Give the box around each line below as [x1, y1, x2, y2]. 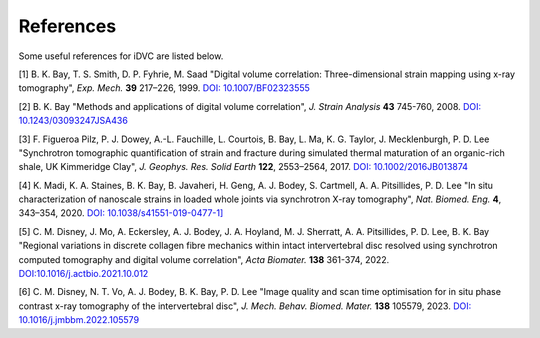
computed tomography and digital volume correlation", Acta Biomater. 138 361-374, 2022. [18, 253, 390, 265]
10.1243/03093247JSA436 [18, 115, 129, 127]
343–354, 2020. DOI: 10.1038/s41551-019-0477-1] [18, 207, 224, 219]
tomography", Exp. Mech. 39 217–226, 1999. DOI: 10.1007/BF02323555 [18, 82, 310, 94]
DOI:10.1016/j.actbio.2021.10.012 [18, 268, 149, 280]
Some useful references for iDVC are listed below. [18, 50, 224, 62]
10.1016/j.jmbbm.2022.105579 [18, 314, 140, 326]
